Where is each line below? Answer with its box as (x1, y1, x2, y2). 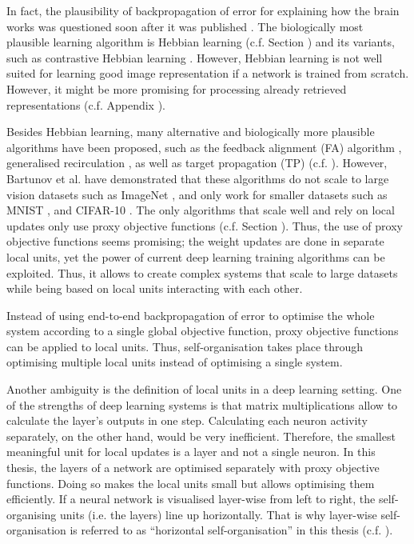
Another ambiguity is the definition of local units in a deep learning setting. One (6, 381, 402, 398)
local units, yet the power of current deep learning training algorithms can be (6, 248, 385, 265)
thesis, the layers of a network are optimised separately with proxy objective (6, 459, 380, 476)
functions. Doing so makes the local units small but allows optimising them (6, 474, 375, 491)
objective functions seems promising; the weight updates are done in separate (6, 233, 384, 250)
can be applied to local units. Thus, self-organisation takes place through (6, 338, 364, 354)
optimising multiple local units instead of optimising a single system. (6, 354, 343, 370)
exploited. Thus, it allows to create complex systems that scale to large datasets (6, 264, 398, 281)
